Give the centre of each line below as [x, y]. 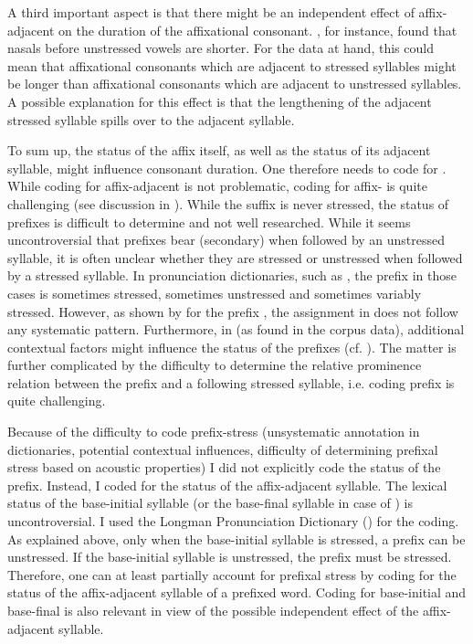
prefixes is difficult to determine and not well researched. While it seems [209, 222]
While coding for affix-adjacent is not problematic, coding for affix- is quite [217, 186]
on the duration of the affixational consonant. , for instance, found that [258, 30]
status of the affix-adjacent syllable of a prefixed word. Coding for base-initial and [237, 592]
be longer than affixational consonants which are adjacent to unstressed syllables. [235, 84]
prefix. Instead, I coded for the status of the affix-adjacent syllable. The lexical [227, 485]
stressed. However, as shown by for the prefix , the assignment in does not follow [233, 311]
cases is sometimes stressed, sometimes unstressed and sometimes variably [215, 293]
